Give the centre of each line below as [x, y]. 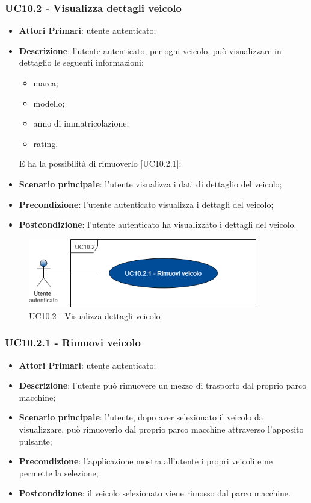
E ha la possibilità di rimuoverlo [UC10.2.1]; [100, 164]
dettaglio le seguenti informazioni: [81, 62]
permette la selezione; [59, 473]
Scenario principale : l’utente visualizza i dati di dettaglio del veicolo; [150, 183]
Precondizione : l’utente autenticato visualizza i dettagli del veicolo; [146, 204]
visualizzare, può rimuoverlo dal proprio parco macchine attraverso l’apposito [161, 429]
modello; [49, 103]
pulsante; [35, 441]
